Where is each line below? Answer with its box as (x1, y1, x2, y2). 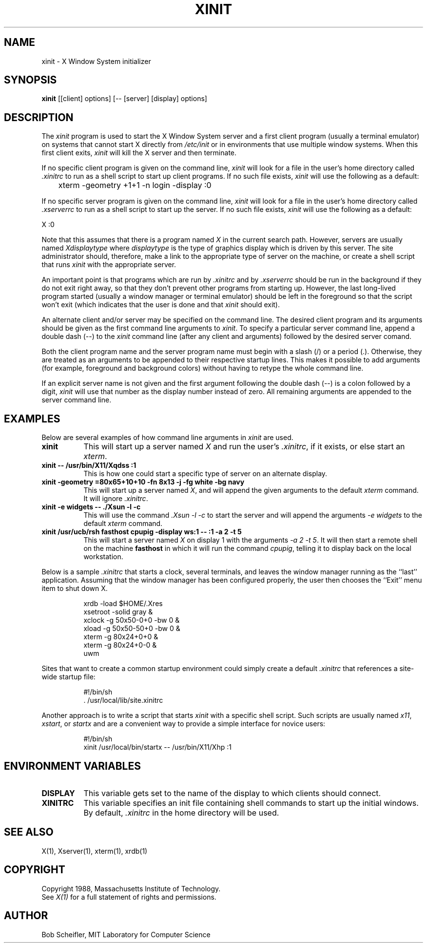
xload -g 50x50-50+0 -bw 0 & (83, 624, 180, 633)
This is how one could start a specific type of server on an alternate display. (83, 469, 328, 478)
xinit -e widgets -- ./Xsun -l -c (41, 503, 141, 511)
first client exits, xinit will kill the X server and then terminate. (41, 148, 237, 157)
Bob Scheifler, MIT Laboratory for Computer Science (41, 930, 211, 939)
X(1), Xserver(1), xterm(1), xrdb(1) (41, 846, 148, 855)
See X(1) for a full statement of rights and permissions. (41, 892, 216, 901)
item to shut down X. (41, 584, 108, 593)
